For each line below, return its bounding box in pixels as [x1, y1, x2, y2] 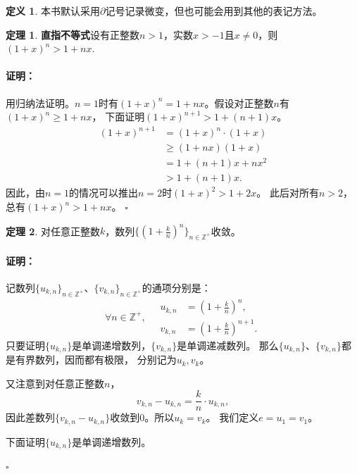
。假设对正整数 [204, 95, 274, 110]
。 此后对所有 [256, 185, 319, 200]
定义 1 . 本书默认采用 [6, 4, 100, 18]
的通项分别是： [142, 280, 211, 294]
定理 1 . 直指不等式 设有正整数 [6, 27, 139, 42]
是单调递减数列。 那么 [177, 337, 279, 352]
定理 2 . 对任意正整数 [6, 223, 100, 238]
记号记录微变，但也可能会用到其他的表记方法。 [105, 4, 322, 18]
